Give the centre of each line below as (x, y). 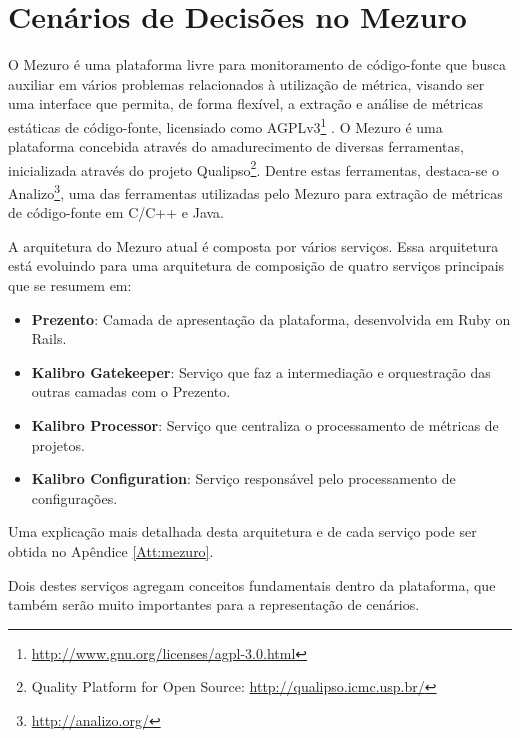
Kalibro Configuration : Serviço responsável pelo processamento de (243, 478)
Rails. (49, 338)
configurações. (74, 497)
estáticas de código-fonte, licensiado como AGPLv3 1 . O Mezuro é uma (225, 125)
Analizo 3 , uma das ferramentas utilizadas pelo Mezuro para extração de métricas (255, 191)
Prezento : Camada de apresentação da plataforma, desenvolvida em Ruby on (271, 318)
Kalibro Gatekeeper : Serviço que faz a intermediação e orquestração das (261, 371)
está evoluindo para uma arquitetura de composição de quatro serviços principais (256, 265)
